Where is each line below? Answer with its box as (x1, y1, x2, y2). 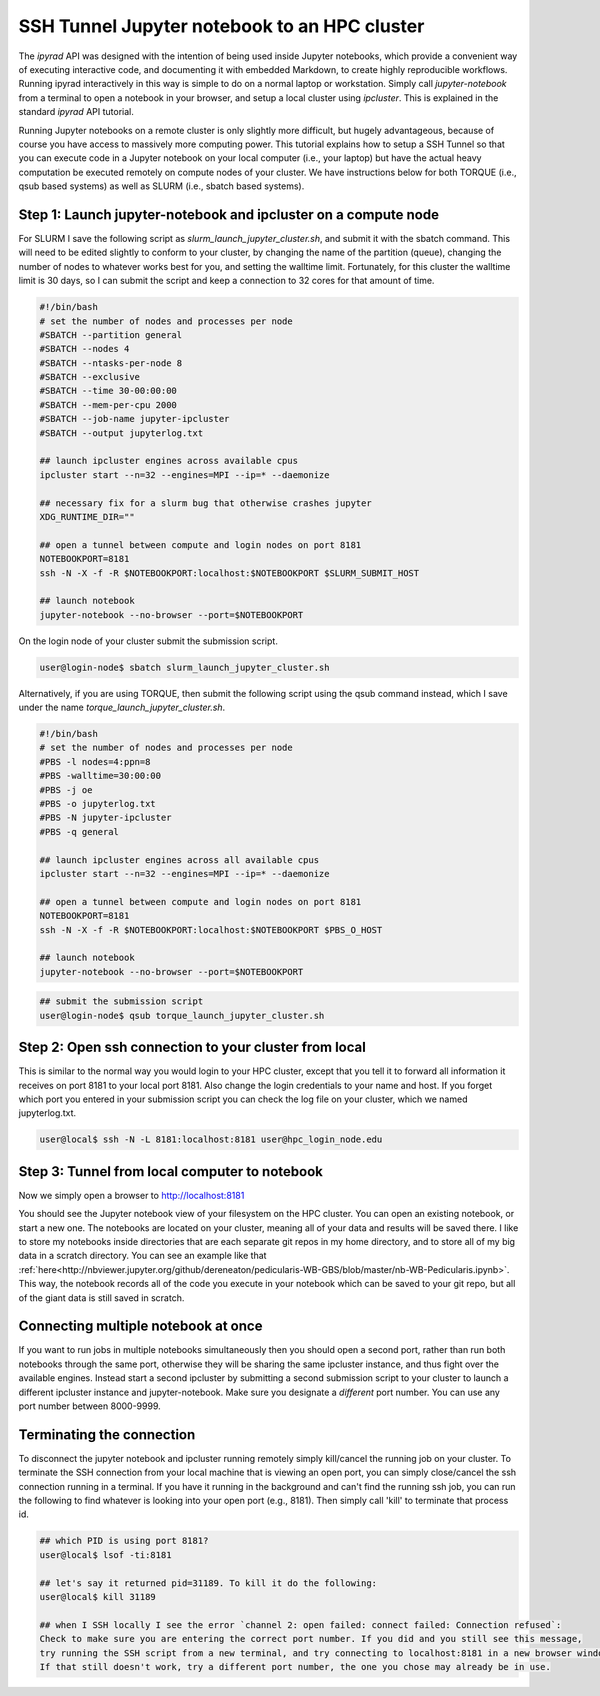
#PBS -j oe (39, 784, 93, 795)
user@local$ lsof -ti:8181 (39, 1549, 172, 1560)
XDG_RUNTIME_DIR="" (39, 511, 135, 522)
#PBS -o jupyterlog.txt (39, 798, 157, 809)
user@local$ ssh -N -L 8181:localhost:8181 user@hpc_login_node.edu (39, 1134, 383, 1145)
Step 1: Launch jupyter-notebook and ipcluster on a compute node (18, 206, 440, 223)
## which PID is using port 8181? (39, 1535, 209, 1547)
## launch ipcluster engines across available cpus (39, 455, 299, 467)
